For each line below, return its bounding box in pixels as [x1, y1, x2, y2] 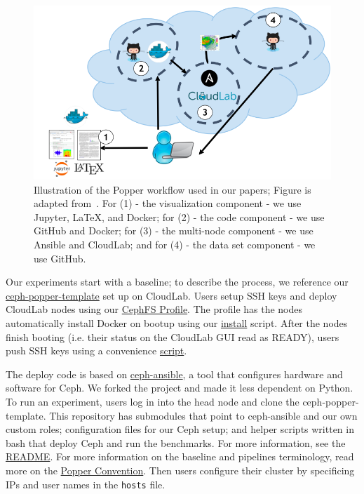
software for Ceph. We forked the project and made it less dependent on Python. [6, 380, 353, 395]
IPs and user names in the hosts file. [6, 476, 166, 491]
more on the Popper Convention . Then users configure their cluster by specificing [6, 462, 355, 477]
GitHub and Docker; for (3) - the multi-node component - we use [34, 223, 314, 238]
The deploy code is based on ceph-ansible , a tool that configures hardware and [6, 366, 343, 381]
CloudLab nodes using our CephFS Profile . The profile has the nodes [6, 302, 303, 316]
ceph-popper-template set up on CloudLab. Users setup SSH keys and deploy [6, 288, 337, 302]
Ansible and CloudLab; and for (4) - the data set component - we [34, 237, 316, 252]
